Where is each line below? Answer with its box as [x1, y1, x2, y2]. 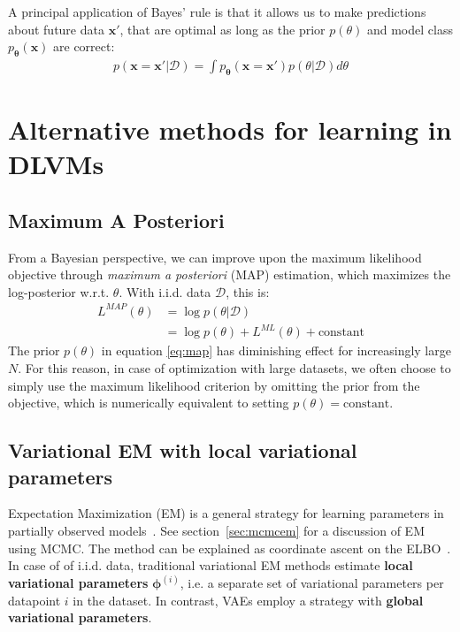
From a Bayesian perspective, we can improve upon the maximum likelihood [8, 247, 422, 266]
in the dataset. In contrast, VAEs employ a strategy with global [73, 590, 424, 609]
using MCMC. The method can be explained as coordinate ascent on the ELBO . [8, 538, 451, 557]
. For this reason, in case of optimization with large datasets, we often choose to [18, 359, 451, 377]
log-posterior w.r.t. [8, 282, 110, 301]
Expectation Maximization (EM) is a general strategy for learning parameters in [8, 504, 444, 522]
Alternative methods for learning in [8, 111, 452, 147]
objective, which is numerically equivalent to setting [8, 393, 289, 412]
